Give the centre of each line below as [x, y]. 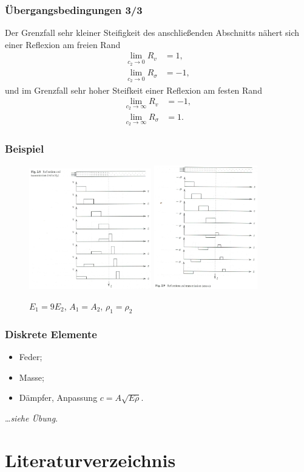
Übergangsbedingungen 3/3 [74, 9]
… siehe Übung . [32, 418]
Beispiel [25, 148]
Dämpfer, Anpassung [58, 397]
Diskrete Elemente [51, 334]
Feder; [31, 357]
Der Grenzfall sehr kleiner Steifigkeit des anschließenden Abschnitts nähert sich [152, 33]
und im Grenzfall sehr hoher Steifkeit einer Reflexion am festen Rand [133, 90]
